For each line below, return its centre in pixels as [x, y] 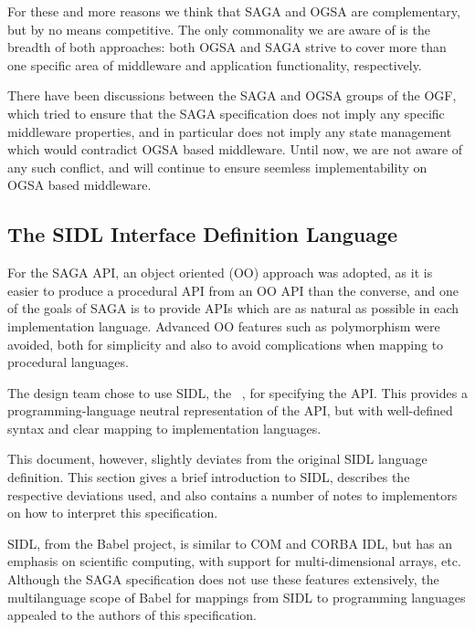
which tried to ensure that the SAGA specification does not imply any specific [226, 113]
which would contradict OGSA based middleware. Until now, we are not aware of [235, 149]
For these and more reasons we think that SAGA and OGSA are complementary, [234, 11]
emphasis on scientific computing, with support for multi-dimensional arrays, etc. [234, 561]
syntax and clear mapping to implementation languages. [164, 428]
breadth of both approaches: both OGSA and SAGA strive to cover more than [227, 47]
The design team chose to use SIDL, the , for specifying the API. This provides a [237, 392]
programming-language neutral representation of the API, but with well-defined [230, 410]
